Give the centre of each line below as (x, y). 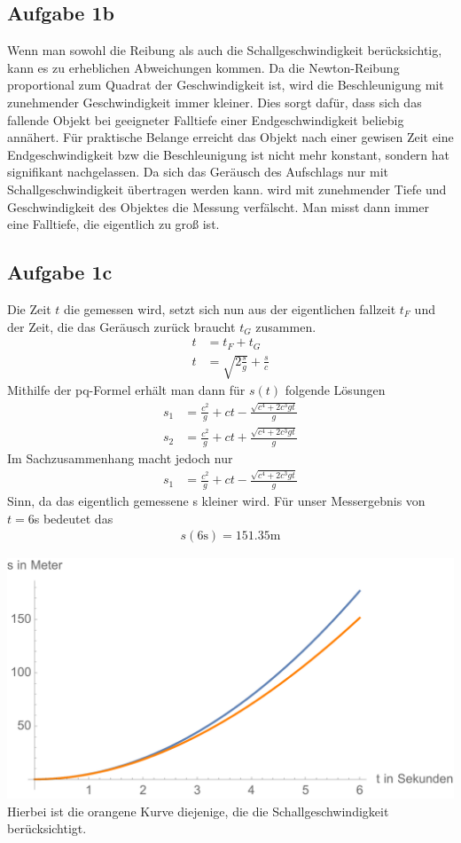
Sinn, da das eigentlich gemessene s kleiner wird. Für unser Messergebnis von (216, 501)
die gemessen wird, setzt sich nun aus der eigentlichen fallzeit (230, 308)
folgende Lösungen (335, 390)
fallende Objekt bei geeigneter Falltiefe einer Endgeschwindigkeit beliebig (206, 119)
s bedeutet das (74, 518)
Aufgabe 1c (60, 272)
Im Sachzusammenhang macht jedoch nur (120, 457)
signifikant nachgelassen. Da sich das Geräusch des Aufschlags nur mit (198, 172)
